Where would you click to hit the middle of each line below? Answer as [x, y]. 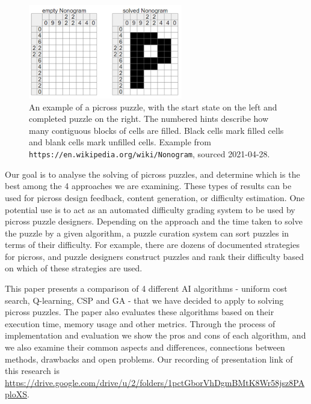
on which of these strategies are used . [74, 268]
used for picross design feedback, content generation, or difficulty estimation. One [155, 197]
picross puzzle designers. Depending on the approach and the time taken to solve [154, 221]
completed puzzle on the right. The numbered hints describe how [149, 119]
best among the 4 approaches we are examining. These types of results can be [148, 186]
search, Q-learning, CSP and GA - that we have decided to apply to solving [144, 300]
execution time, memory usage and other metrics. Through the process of [140, 323]
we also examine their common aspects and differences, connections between [145, 347]
